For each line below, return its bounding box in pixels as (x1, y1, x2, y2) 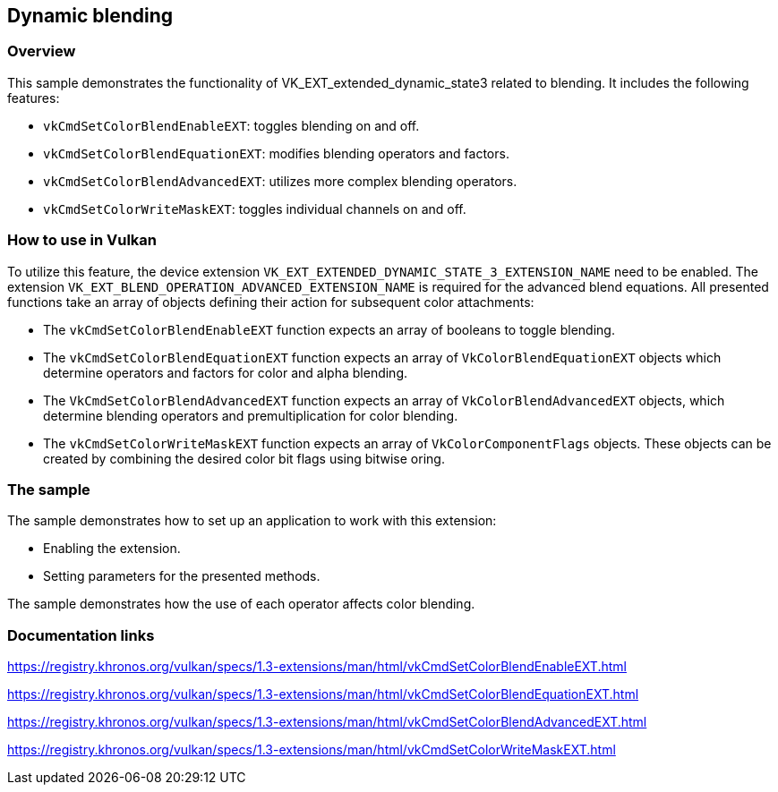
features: (7, 89, 60, 106)
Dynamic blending (7, 4, 174, 27)
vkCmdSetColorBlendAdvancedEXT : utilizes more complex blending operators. (43, 173, 517, 189)
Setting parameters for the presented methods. (43, 568, 321, 584)
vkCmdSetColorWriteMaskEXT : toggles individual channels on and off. (43, 200, 466, 217)
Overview (7, 42, 76, 61)
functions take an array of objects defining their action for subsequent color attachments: (7, 294, 534, 310)
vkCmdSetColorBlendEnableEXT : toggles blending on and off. (43, 117, 420, 133)
